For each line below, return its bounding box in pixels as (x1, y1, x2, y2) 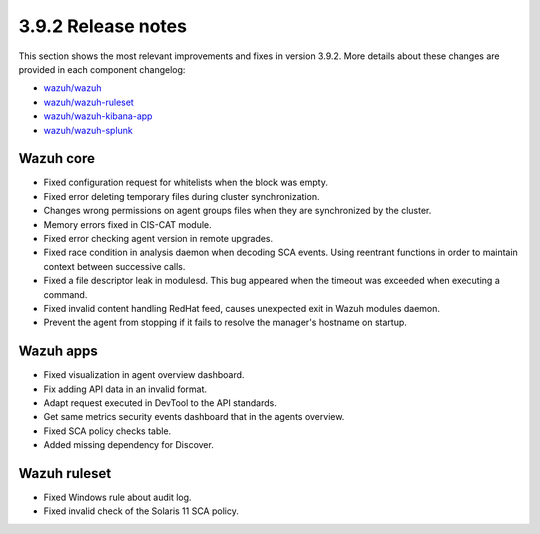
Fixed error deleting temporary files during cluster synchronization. (43, 190, 320, 202)
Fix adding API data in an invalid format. (43, 383, 208, 395)
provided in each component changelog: (18, 63, 186, 75)
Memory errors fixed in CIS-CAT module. (43, 218, 212, 230)
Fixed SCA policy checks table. (43, 425, 172, 437)
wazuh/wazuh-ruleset (43, 96, 134, 108)
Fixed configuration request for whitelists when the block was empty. (43, 176, 329, 189)
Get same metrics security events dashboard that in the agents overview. (43, 411, 345, 423)
